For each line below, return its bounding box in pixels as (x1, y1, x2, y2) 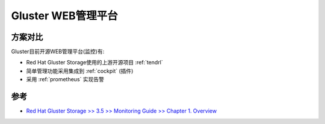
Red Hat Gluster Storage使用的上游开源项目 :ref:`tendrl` (26, 59, 164, 66)
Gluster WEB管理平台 (11, 9, 118, 22)
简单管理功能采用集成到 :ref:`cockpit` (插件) (26, 67, 134, 75)
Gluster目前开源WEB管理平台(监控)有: (11, 48, 105, 55)
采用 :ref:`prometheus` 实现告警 (26, 76, 105, 83)
